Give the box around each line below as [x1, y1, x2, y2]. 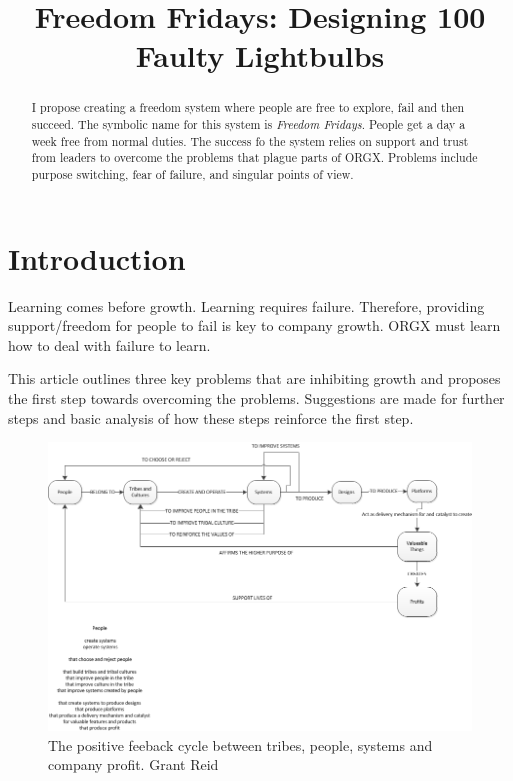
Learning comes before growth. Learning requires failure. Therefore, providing [8, 295, 485, 316]
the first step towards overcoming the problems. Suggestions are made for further [8, 387, 505, 408]
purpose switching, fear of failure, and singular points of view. [31, 165, 354, 182]
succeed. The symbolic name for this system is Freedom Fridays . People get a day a [31, 116, 466, 133]
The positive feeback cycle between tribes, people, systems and [48, 734, 433, 755]
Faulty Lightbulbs [135, 35, 385, 76]
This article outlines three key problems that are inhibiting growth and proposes [8, 368, 501, 389]
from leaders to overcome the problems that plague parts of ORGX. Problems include [31, 149, 478, 166]
